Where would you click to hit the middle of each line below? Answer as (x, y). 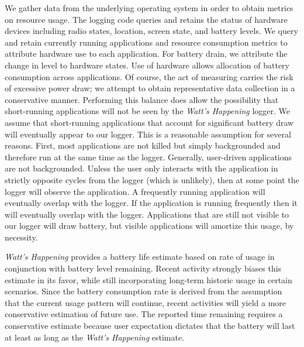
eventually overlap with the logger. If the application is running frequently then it (151, 203)
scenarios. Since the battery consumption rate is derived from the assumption (144, 291)
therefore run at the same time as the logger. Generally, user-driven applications (148, 157)
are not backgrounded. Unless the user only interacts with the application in (141, 168)
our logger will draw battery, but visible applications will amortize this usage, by (149, 226)
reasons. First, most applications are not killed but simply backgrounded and (143, 145)
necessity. (21, 237)
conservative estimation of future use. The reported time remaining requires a (144, 314)
